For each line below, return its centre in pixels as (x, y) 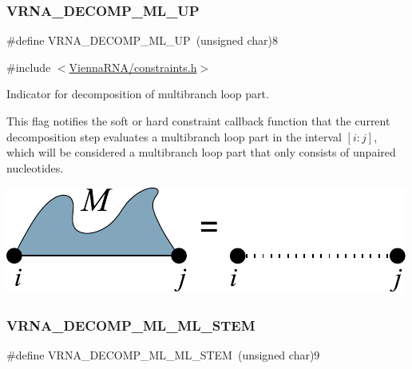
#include (29, 67)
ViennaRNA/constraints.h (133, 67)
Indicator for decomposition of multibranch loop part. (138, 94)
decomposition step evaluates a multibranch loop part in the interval (174, 136)
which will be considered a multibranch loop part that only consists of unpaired (201, 152)
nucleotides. (35, 167)
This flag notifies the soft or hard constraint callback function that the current (198, 121)
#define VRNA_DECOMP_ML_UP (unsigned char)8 (143, 40)
